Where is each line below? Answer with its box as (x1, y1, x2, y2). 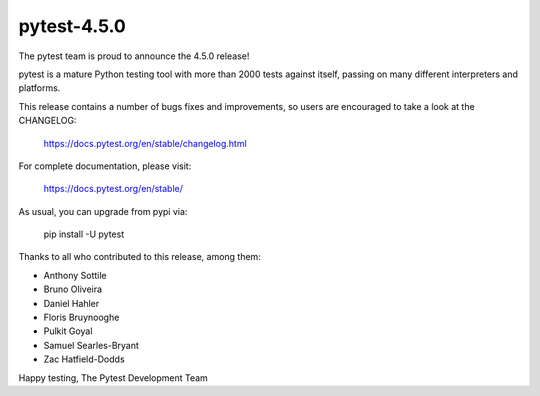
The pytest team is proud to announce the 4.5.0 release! (18, 50, 250, 62)
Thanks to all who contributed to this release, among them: (18, 251, 262, 263)
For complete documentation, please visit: (18, 160, 192, 172)
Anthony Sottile (43, 269, 107, 281)
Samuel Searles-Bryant (43, 339, 140, 351)
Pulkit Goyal (43, 325, 93, 337)
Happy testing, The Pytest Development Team (18, 371, 209, 384)
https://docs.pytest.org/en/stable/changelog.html (43, 137, 247, 149)
